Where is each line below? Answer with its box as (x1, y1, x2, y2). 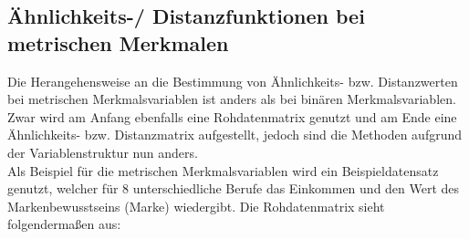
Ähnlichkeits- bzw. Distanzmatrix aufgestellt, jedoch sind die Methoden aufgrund (7, 125, 463, 144)
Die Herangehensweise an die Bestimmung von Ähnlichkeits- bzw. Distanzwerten (7, 71, 458, 90)
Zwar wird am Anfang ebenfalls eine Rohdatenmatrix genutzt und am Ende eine (7, 107, 457, 126)
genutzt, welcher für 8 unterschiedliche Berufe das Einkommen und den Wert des (7, 179, 460, 198)
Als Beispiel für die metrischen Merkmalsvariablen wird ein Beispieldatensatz (7, 161, 439, 180)
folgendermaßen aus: (7, 214, 121, 234)
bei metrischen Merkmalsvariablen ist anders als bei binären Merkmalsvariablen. (7, 89, 456, 109)
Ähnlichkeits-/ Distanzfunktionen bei (7, 2, 365, 30)
